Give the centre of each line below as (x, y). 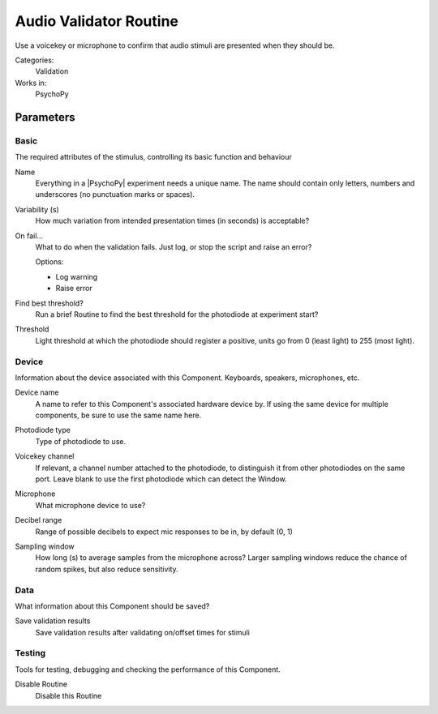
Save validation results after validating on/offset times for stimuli (143, 632)
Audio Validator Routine (97, 21)
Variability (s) (37, 209)
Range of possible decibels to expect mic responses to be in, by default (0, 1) (164, 532)
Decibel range (39, 520)
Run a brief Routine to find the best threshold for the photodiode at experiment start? (177, 314)
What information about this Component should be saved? (112, 606)
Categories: (34, 60)
